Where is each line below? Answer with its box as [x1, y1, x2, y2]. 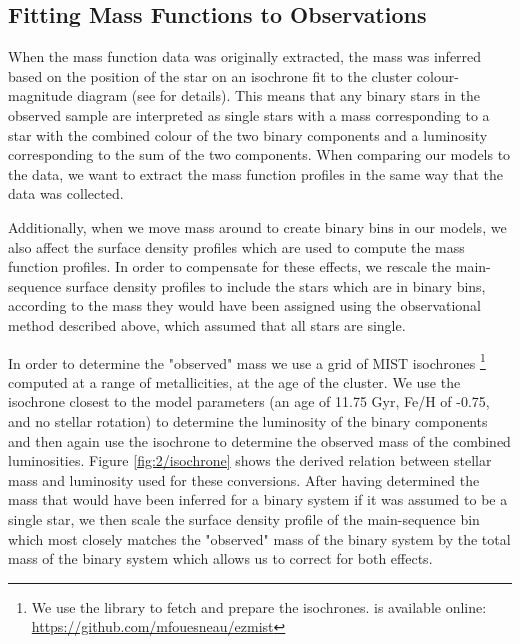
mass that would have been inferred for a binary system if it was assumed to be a [8, 489, 508, 510]
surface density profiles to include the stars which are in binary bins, [66, 275, 486, 296]
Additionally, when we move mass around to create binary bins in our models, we [8, 216, 507, 237]
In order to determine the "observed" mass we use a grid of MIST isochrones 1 [8, 349, 486, 373]
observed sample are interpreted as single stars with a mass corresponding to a [8, 104, 490, 125]
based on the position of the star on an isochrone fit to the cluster [8, 65, 413, 86]
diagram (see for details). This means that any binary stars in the [77, 85, 480, 106]
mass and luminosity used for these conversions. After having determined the [8, 469, 480, 490]
